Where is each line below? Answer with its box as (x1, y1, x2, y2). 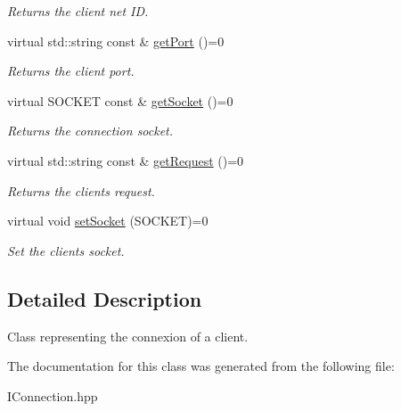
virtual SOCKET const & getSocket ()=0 (7, 91, 233, 110)
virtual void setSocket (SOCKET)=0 (7, 211, 209, 230)
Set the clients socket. (7, 241, 125, 259)
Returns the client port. (7, 62, 135, 80)
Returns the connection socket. (7, 121, 174, 140)
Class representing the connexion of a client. (7, 326, 249, 345)
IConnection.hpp (7, 386, 98, 405)
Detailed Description (7, 284, 202, 312)
